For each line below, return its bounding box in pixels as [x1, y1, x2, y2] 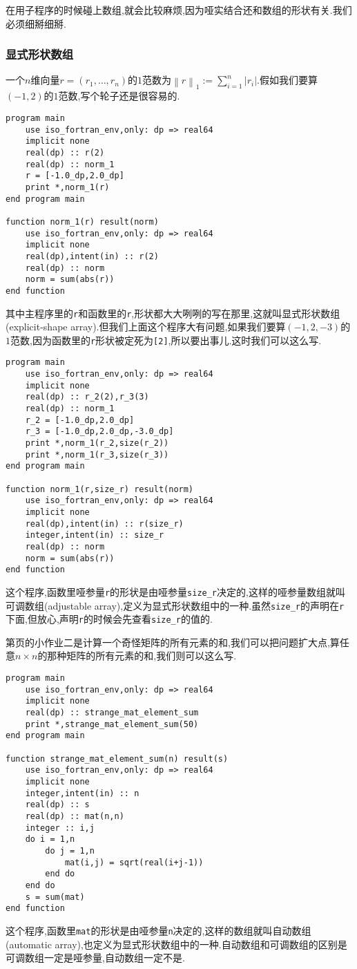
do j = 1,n [45, 845, 95, 856]
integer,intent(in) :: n [25, 788, 139, 798]
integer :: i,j [25, 822, 95, 833]
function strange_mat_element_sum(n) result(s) [6, 753, 229, 764]
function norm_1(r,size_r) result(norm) [6, 484, 194, 494]
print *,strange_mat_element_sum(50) [25, 719, 199, 729]
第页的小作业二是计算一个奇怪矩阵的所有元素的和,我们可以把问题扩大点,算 [6, 634, 340, 649]
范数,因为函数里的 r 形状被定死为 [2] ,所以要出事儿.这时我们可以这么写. [10, 332, 322, 347]
